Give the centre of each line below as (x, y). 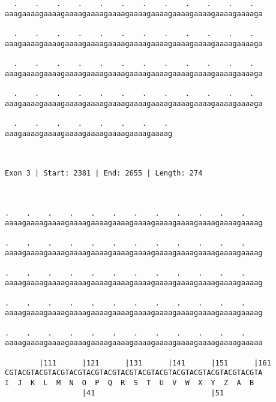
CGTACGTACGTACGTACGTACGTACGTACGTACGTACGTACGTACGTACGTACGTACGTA (134, 373)
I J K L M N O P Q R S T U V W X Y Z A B (130, 383)
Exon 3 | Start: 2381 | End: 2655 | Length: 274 (104, 173)
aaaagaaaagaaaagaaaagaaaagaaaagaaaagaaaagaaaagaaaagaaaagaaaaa (134, 343)
